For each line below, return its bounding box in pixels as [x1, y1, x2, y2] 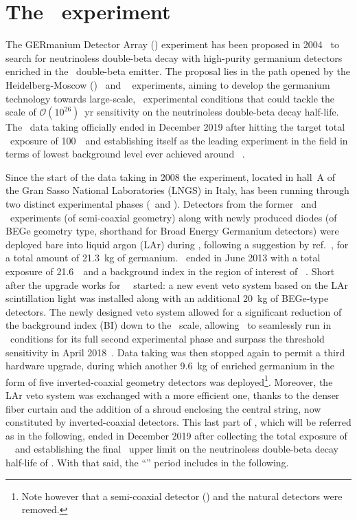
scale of [5, 105, 36, 119]
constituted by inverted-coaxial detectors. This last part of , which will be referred [5, 415, 352, 429]
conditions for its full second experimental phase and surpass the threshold [10, 332, 325, 345]
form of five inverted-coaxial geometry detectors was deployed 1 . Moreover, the [5, 372, 333, 389]
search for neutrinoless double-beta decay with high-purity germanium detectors [5, 50, 343, 65]
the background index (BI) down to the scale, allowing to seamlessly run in [5, 318, 332, 332]
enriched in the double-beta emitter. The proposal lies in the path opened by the [5, 64, 350, 78]
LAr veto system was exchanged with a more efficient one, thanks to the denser [5, 388, 340, 402]
